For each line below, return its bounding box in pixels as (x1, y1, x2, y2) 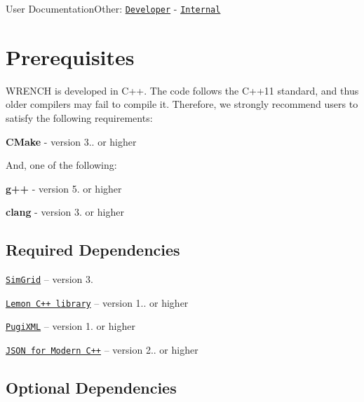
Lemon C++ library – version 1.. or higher (6, 295, 189, 310)
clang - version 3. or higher (6, 205, 124, 219)
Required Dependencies (6, 239, 180, 261)
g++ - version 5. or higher (6, 181, 122, 195)
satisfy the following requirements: (6, 110, 153, 125)
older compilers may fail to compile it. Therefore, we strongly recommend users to (6, 97, 358, 111)
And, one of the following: (6, 158, 117, 172)
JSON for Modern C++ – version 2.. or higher (6, 342, 198, 357)
